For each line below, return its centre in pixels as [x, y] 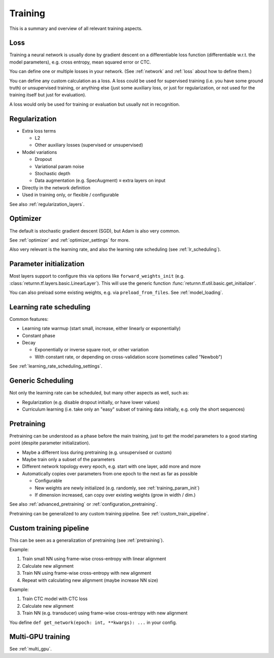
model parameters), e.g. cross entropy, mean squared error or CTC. [80, 62]
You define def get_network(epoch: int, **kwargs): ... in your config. [93, 622]
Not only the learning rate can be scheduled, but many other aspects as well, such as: [99, 393]
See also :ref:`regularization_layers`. [47, 204]
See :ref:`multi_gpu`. [30, 649]
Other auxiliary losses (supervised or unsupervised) [89, 145]
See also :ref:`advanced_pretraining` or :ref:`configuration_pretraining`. [83, 504]
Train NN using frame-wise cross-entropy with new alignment [87, 573]
